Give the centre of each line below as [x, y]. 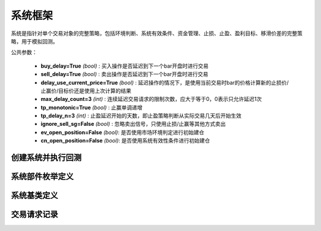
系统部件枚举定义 [42, 177]
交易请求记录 [34, 215]
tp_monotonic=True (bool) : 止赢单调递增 [92, 107]
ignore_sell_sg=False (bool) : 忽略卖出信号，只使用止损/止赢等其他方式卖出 [133, 124]
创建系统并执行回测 [46, 158]
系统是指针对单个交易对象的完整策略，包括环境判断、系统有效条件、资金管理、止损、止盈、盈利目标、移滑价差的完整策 [157, 33]
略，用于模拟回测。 [34, 41]
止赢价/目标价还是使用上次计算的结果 [86, 91]
